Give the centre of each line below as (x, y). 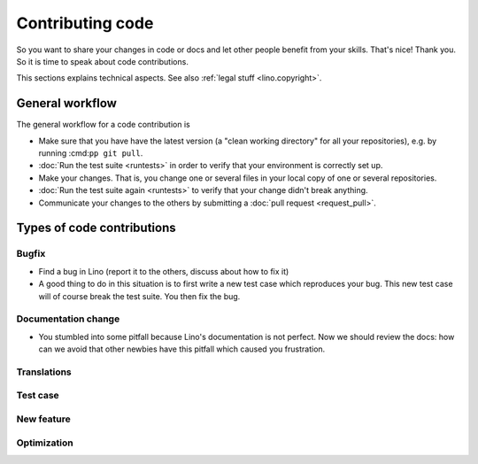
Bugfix (31, 254)
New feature (43, 419)
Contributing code (85, 23)
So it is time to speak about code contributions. (103, 61)
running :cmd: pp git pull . (91, 153)
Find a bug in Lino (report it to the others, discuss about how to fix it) (164, 271)
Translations (44, 372)
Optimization (45, 443)
